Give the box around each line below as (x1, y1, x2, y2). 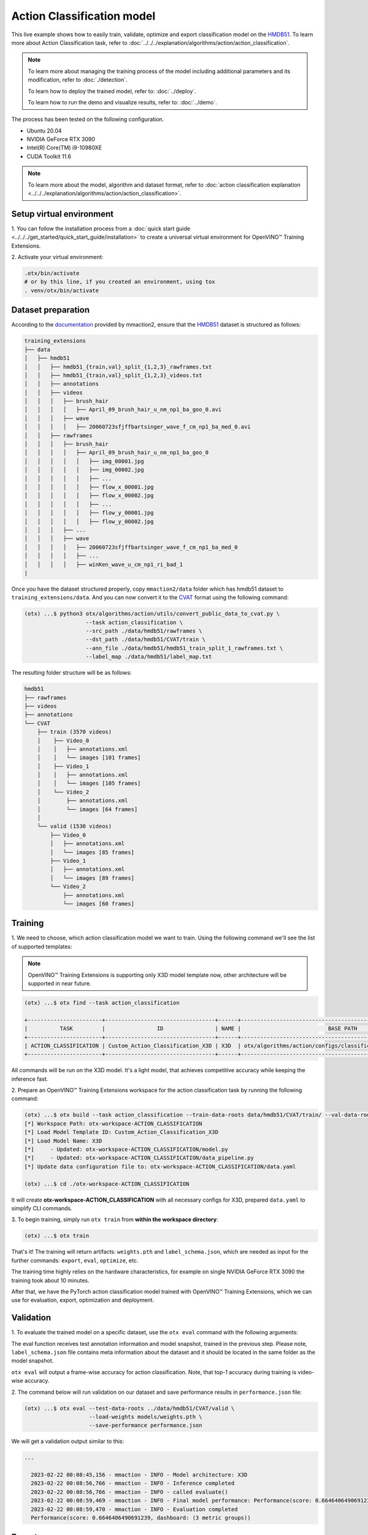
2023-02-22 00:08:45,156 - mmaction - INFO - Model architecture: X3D (31, 1471, 248, 1479)
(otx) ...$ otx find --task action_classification (24, 999, 180, 1006)
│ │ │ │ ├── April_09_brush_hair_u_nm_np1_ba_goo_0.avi (24, 406, 222, 413)
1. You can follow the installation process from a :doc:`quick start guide (11, 225, 190, 232)
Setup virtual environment (11, 209, 114, 219)
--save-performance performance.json (89, 1422, 202, 1429)
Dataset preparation (11, 305, 90, 316)
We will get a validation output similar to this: (11, 1437, 125, 1445)
